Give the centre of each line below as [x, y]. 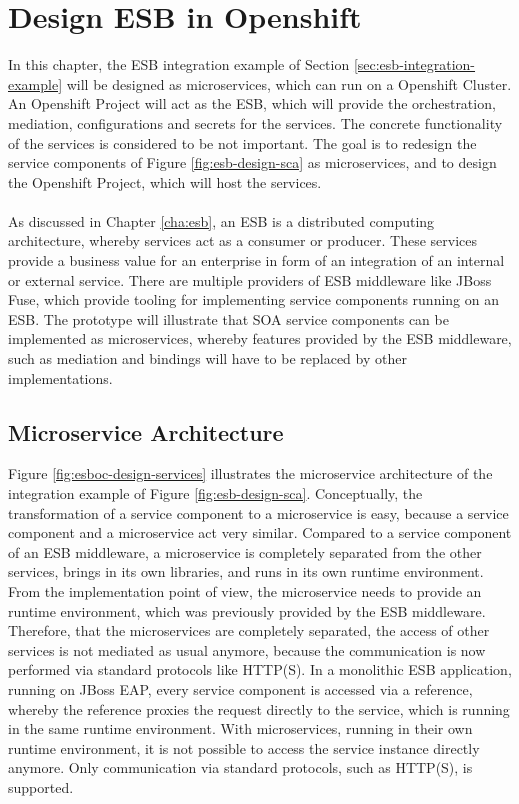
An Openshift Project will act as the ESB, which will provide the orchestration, [252, 103]
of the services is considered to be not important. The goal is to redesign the [242, 142]
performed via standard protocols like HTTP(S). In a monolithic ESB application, [260, 669]
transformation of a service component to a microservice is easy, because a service [258, 512]
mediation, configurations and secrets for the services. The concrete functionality [255, 122]
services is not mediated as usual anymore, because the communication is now [247, 649]
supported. [41, 786]
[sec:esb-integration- [414, 64]
